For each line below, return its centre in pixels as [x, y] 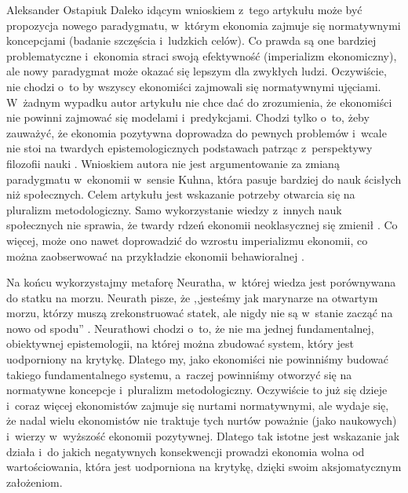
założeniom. [35, 482]
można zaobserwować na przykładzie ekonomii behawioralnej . [155, 256]
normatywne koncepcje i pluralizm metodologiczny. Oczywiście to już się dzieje [197, 390]
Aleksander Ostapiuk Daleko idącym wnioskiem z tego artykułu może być [184, 9]
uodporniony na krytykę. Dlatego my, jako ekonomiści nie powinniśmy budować [197, 359]
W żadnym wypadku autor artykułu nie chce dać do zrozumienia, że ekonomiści [199, 102]
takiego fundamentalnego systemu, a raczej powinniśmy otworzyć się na [179, 374]
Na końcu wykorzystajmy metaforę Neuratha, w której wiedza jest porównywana [201, 282]
